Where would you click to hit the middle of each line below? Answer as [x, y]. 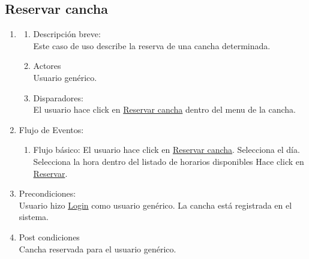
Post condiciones [49, 237]
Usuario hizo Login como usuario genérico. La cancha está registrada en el [155, 205]
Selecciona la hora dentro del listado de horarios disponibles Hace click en [169, 161]
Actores [47, 66]
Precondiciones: [47, 193]
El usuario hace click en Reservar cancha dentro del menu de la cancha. [164, 109]
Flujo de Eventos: [51, 129]
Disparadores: [58, 97]
